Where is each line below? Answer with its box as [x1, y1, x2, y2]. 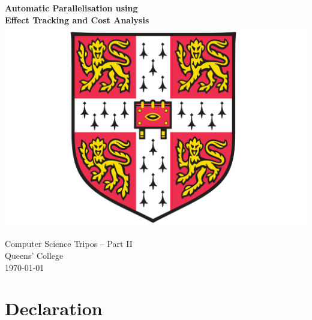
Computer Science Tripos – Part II [5, 237, 133, 250]
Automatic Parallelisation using [5, 2, 138, 14]
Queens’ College [5, 249, 64, 262]
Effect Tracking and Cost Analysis [5, 13, 149, 26]
